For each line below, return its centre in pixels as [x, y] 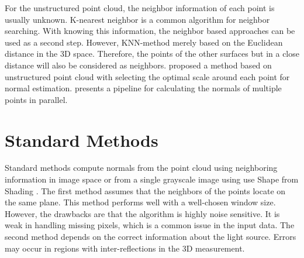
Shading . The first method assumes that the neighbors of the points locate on [145, 190]
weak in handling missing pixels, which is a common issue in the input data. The [150, 225]
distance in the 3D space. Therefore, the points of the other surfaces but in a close [152, 54]
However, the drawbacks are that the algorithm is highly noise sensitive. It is [142, 213]
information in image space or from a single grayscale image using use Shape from [152, 179]
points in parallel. [36, 99]
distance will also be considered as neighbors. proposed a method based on [138, 65]
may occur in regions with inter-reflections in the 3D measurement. [125, 248]
